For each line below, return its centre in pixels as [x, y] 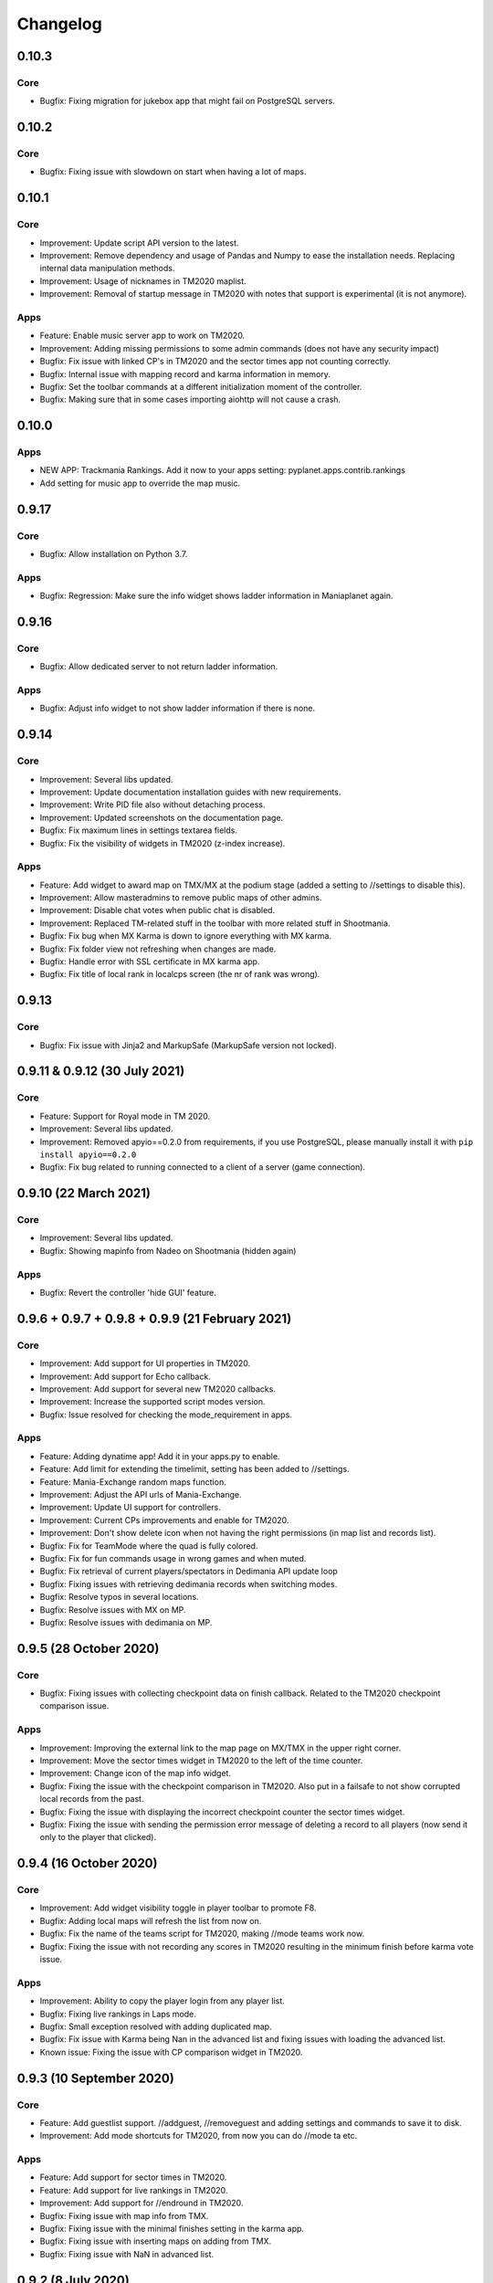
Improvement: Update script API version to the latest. [139, 243]
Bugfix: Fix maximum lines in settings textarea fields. [138, 830]
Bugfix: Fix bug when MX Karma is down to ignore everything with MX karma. [186, 936]
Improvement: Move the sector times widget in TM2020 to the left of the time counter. [201, 1760]
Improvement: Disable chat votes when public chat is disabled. [157, 910]
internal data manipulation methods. [107, 268]
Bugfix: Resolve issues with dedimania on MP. [126, 1622]
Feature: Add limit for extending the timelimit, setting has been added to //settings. [195, 1469]
